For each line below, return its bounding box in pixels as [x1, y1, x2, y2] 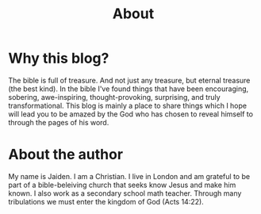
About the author [8, 146, 124, 163]
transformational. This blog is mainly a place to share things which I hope [8, 101, 248, 110]
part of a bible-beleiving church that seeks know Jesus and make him [8, 180, 236, 189]
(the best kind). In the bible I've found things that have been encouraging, [8, 84, 249, 94]
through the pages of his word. [8, 117, 109, 127]
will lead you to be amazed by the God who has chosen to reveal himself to [8, 109, 254, 119]
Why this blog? [8, 49, 109, 67]
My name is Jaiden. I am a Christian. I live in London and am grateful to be [8, 171, 251, 181]
